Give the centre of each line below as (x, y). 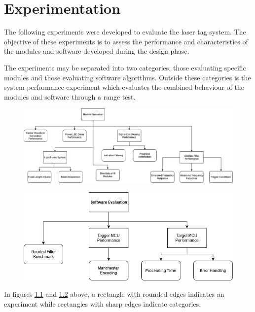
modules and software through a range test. (70, 96)
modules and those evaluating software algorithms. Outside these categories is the (127, 77)
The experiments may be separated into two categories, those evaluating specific (125, 67)
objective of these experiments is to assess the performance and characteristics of (126, 41)
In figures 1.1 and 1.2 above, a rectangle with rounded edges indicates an (114, 294)
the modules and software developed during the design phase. (97, 51)
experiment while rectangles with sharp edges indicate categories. (103, 304)
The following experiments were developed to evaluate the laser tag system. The (125, 32)
